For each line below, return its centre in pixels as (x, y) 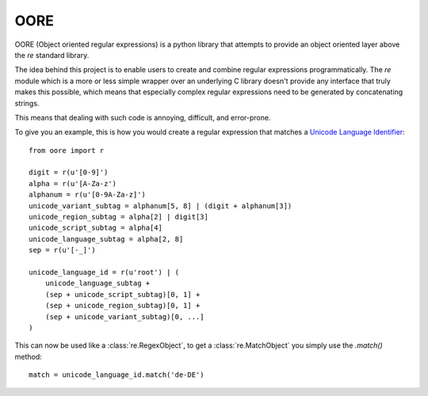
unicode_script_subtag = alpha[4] (96, 228)
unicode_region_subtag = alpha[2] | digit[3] (119, 217)
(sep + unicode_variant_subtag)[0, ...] (125, 316)
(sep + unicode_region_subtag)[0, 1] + (122, 306)
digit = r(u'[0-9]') (69, 173)
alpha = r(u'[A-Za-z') (73, 183)
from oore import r (67, 150)
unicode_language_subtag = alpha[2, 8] (106, 239)
